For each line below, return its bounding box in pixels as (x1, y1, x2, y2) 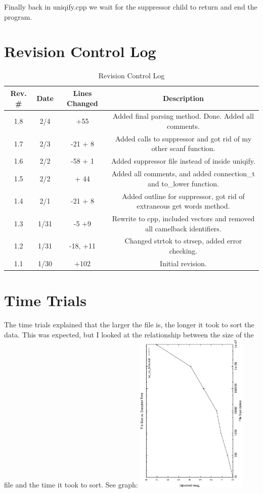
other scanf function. (151, 143, 215, 154)
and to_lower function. (148, 178, 219, 188)
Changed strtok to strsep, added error (124, 235, 242, 246)
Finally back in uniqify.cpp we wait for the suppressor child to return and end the (4, 2, 257, 12)
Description (162, 92, 204, 103)
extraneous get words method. (137, 201, 230, 211)
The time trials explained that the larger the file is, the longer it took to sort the (4, 319, 254, 330)
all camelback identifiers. (145, 223, 222, 233)
